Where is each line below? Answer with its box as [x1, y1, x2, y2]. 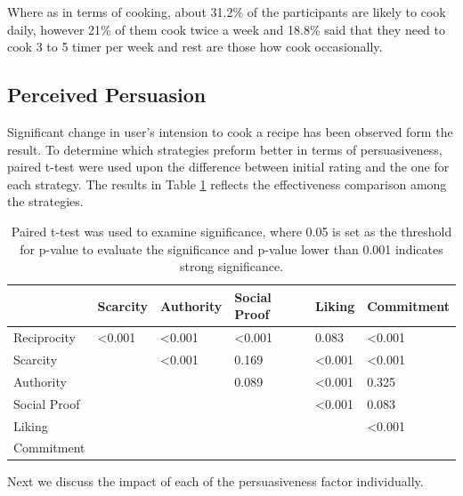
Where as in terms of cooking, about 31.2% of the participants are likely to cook [7, 3, 446, 20]
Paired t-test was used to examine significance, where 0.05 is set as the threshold [11, 221, 452, 240]
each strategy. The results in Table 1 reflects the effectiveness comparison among [7, 174, 447, 193]
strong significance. [179, 257, 284, 276]
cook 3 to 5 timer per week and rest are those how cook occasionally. [7, 37, 383, 56]
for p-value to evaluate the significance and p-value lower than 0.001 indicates [20, 239, 443, 258]
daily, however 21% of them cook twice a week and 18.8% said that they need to [7, 20, 446, 38]
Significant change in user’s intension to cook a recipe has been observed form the [7, 122, 453, 140]
